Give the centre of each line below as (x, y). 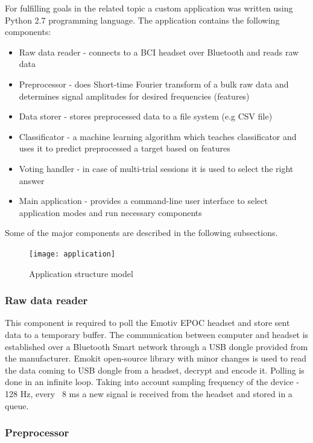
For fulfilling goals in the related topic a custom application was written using (149, 8)
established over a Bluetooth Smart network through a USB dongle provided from (156, 346)
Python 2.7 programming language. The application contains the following (142, 20)
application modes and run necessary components (110, 212)
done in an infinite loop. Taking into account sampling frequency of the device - (152, 382)
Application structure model (81, 273)
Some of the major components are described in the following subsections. (141, 233)
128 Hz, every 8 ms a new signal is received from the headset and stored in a (149, 393)
